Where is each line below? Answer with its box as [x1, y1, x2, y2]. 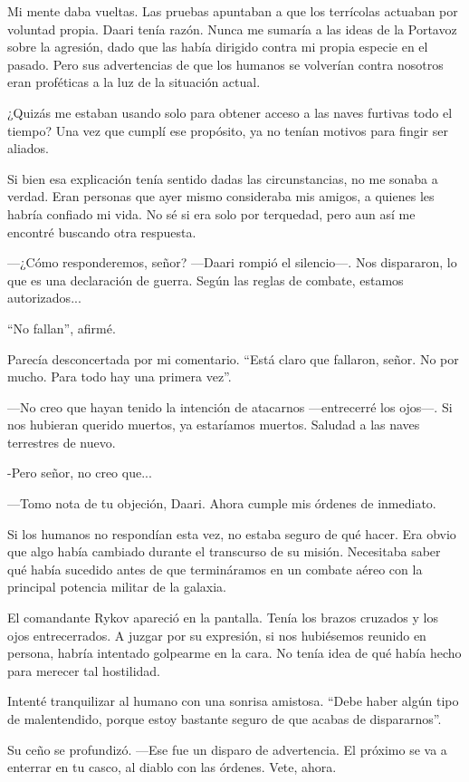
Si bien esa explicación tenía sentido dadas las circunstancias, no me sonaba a [7, 169, 438, 188]
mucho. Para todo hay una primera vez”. [7, 367, 232, 386]
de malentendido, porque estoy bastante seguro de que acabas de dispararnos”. [7, 710, 442, 728]
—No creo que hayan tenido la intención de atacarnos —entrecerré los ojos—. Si [7, 397, 453, 416]
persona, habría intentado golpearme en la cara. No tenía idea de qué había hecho [7, 643, 462, 662]
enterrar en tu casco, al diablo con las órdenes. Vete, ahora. [7, 758, 337, 777]
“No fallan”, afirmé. [7, 318, 116, 337]
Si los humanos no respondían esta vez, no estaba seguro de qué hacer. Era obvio [7, 524, 456, 543]
